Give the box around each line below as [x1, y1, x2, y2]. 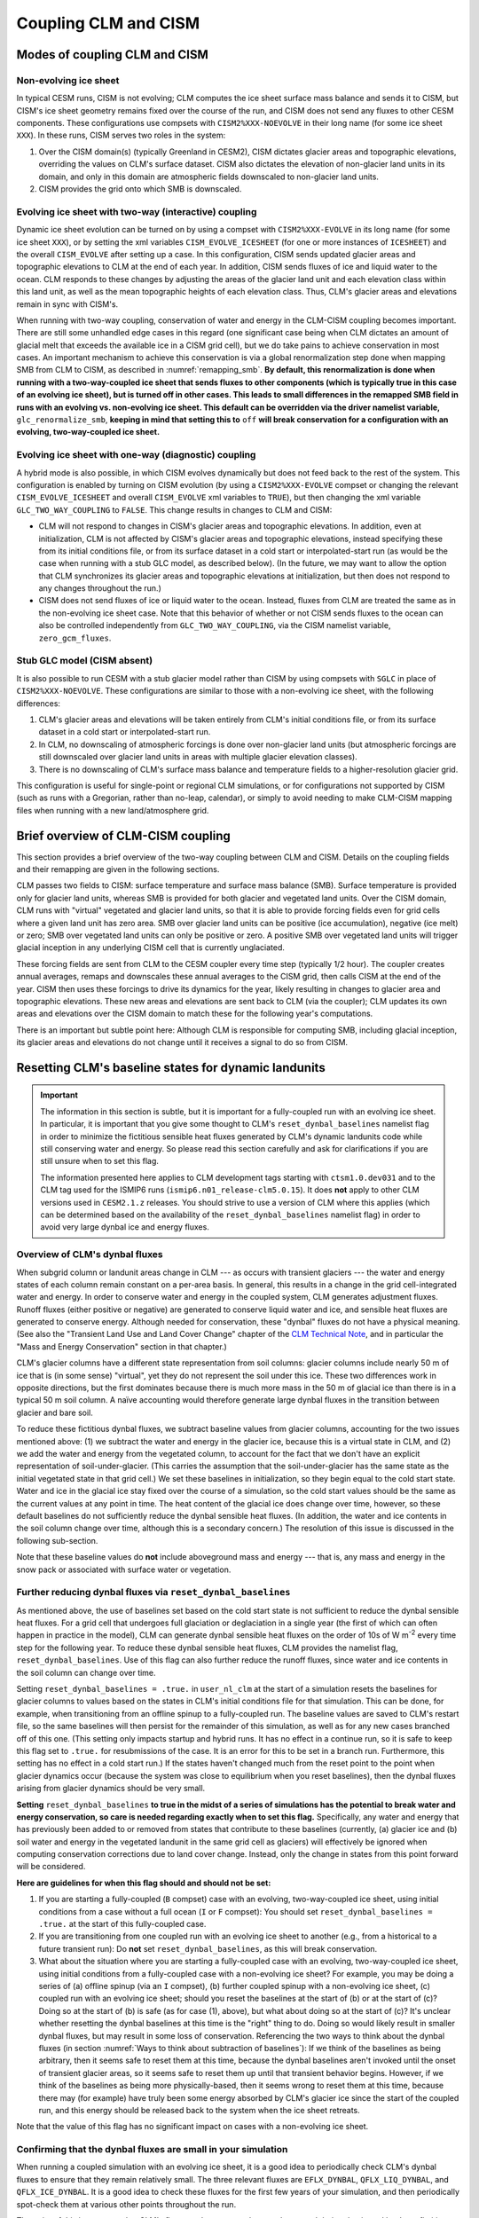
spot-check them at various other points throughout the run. [16, 2198, 237, 2209]
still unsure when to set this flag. [40, 1156, 160, 1167]
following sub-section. [16, 1535, 98, 1546]
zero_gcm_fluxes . [38, 633, 112, 643]
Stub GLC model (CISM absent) [16, 655, 153, 667]
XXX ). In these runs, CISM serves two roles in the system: [16, 130, 226, 141]
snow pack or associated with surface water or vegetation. [16, 1564, 232, 1575]
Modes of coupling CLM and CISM [16, 47, 208, 62]
